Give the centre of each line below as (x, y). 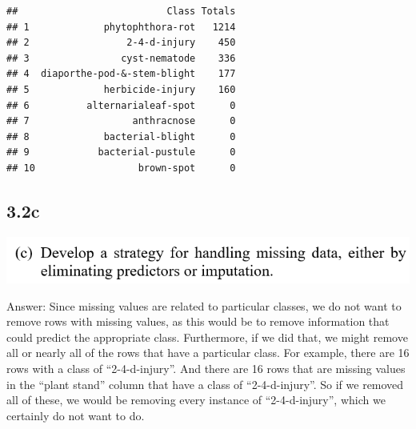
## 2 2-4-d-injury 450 (121, 43)
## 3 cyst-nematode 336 (121, 58)
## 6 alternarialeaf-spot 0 (121, 105)
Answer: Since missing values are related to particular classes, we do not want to (204, 305)
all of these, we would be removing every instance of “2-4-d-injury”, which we (196, 400)
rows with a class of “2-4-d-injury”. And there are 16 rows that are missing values (206, 368)
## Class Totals (121, 11)
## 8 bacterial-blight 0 (121, 136)
